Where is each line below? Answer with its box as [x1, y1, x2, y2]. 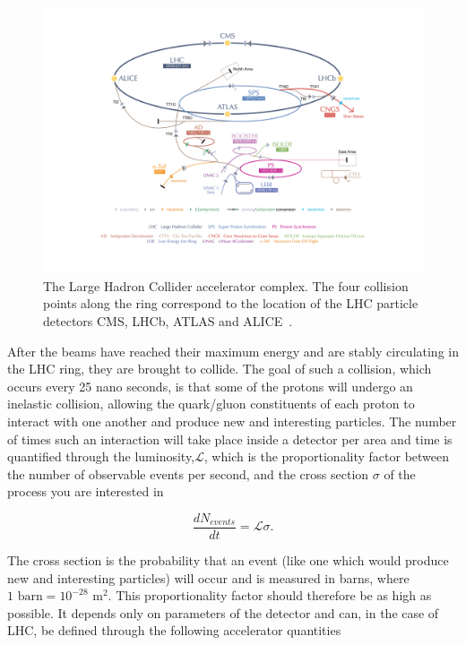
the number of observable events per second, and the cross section [7, 464, 369, 483]
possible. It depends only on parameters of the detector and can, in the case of [7, 603, 439, 622]
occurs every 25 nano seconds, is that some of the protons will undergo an [7, 376, 413, 395]
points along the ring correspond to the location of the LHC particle [43, 294, 419, 313]
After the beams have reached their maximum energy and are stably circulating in [7, 341, 459, 360]
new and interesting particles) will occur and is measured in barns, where [7, 568, 410, 587]
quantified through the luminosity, [7, 447, 195, 466]
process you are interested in [7, 482, 164, 501]
